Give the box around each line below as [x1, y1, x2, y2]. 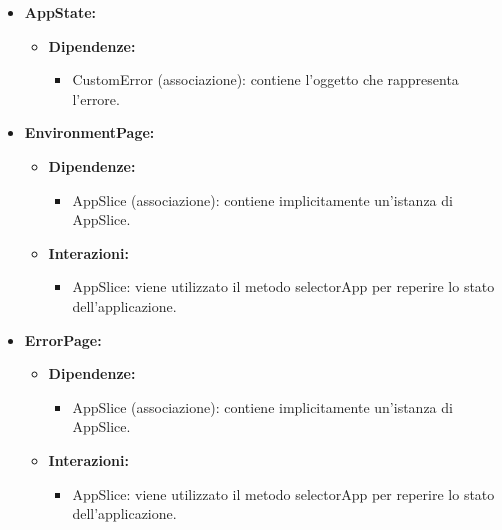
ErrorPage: [24, 329, 102, 350]
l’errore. [72, 88, 120, 109]
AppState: [24, 2, 96, 22]
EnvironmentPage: [24, 122, 155, 143]
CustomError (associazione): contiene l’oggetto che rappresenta [72, 69, 459, 90]
